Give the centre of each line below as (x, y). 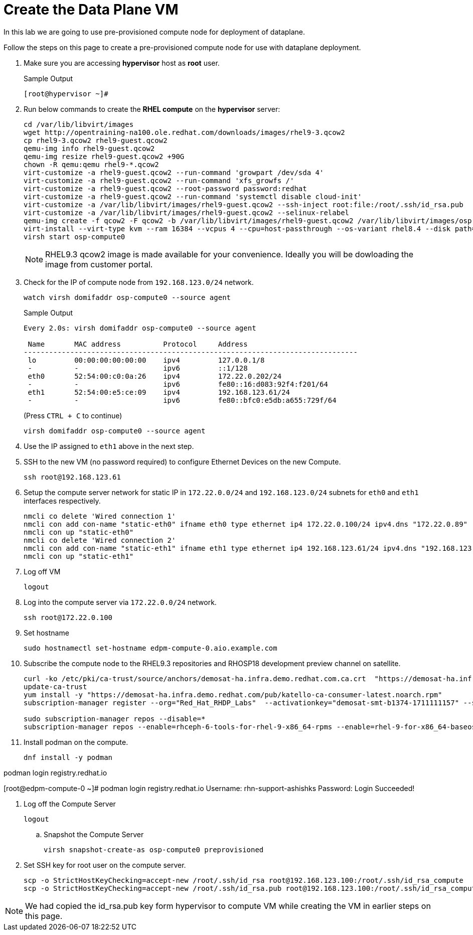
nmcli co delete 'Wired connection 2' (100, 540)
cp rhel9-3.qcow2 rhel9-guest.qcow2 (96, 140)
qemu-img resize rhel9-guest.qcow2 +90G (104, 156)
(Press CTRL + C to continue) (73, 415)
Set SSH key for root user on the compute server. (105, 865)
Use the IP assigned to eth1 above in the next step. (109, 446)
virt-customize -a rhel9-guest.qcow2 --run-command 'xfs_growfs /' (159, 180)
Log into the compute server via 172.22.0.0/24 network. (120, 602)
